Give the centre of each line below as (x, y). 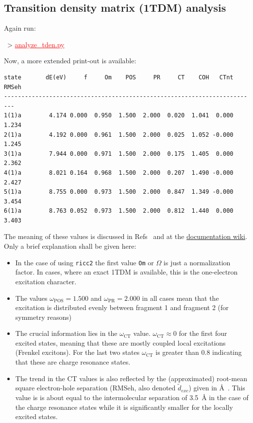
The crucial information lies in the (66, 333)
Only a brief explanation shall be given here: (70, 246)
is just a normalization (197, 262)
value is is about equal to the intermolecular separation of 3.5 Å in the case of (132, 397)
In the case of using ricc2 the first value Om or (84, 262)
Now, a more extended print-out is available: (70, 61)
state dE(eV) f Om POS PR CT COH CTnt (119, 77)
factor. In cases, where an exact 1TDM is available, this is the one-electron (126, 272)
